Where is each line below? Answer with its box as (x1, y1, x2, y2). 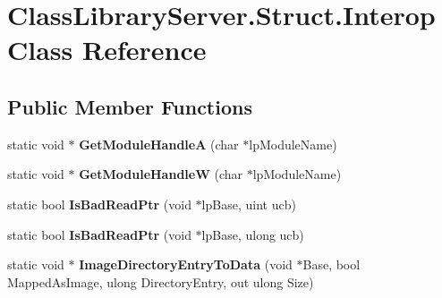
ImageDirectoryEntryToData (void (79, 255, 293, 274)
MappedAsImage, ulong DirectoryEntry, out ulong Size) (7, 272, 314, 291)
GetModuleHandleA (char (79, 134, 239, 153)
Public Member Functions (7, 92, 252, 120)
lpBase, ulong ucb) (201, 225, 304, 243)
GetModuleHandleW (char (79, 165, 243, 183)
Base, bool (302, 255, 361, 274)
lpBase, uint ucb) (201, 194, 296, 213)
